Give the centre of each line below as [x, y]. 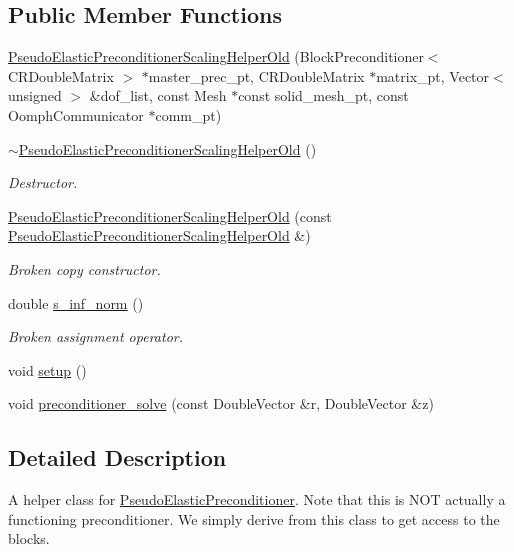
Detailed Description [117, 457]
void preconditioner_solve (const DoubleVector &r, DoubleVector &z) [221, 403]
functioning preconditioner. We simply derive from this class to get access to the [254, 518]
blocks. [29, 538]
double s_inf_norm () [76, 302]
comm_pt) [188, 114]
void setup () [47, 369]
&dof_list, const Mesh [158, 95]
